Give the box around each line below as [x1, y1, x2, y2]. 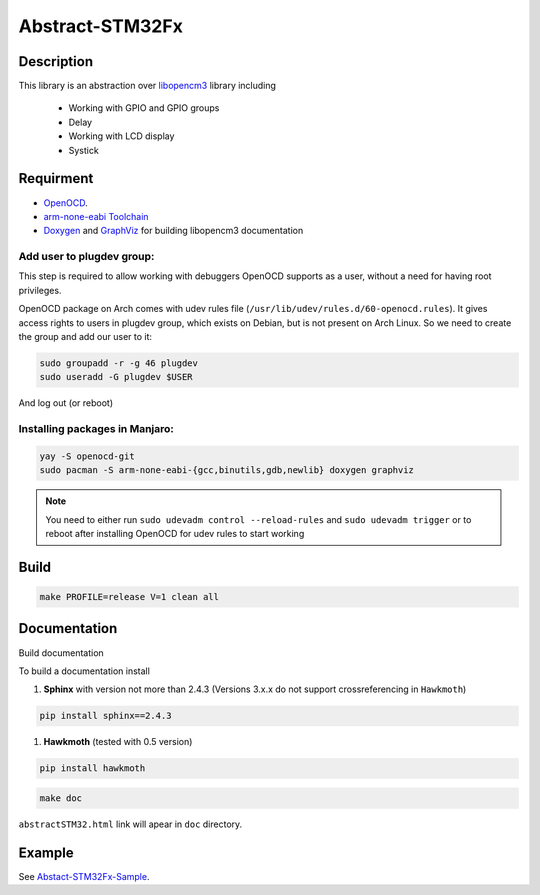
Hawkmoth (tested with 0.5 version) [43, 736, 193, 748]
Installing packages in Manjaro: [18, 422, 175, 436]
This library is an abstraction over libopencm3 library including [18, 80, 277, 92]
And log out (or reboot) [18, 397, 114, 409]
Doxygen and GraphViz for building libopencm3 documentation [43, 225, 304, 237]
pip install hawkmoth [39, 763, 146, 774]
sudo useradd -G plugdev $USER [39, 371, 194, 383]
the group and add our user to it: [18, 331, 153, 343]
